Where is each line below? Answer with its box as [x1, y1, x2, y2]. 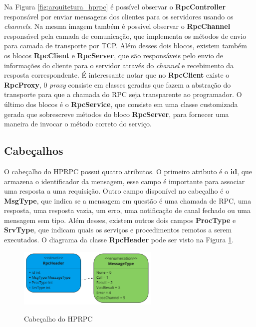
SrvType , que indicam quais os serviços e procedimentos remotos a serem [4, 224, 232, 235]
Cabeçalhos [4, 143, 63, 158]
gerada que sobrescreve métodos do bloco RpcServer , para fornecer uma [4, 109, 229, 119]
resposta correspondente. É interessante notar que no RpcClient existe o [4, 70, 230, 80]
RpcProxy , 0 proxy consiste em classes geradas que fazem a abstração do [4, 79, 231, 90]
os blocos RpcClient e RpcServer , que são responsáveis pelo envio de [4, 50, 224, 60]
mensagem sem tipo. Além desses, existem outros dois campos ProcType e [4, 215, 236, 225]
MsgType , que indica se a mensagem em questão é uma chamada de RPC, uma [4, 195, 252, 206]
